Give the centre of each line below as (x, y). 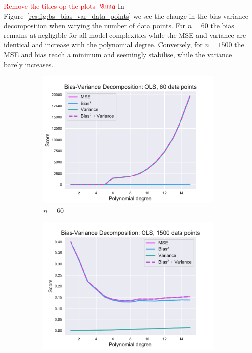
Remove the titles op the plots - (52, 6)
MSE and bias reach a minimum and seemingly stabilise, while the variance (118, 54)
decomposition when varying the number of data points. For (95, 25)
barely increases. (29, 64)
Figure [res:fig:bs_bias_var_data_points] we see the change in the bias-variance (126, 16)
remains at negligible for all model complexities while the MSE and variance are (125, 35)
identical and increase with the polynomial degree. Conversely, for (103, 45)
